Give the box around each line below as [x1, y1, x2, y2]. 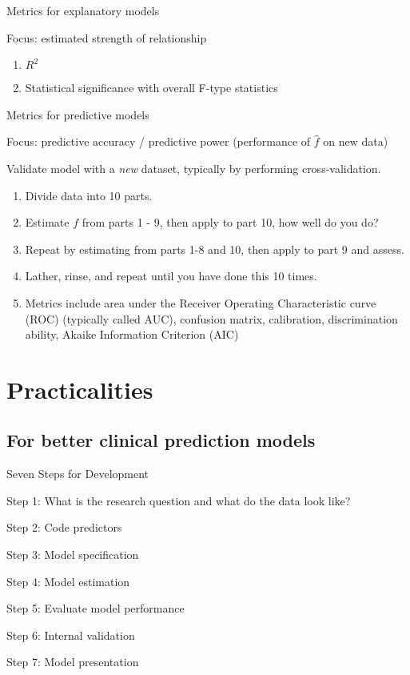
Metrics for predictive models [6, 106, 149, 123]
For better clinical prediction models [6, 428, 316, 452]
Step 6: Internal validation [6, 626, 135, 643]
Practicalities [6, 372, 153, 405]
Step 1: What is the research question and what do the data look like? [6, 492, 351, 508]
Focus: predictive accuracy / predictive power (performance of [6, 133, 311, 150]
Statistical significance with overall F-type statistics [25, 79, 278, 96]
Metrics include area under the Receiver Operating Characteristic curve [25, 294, 376, 311]
